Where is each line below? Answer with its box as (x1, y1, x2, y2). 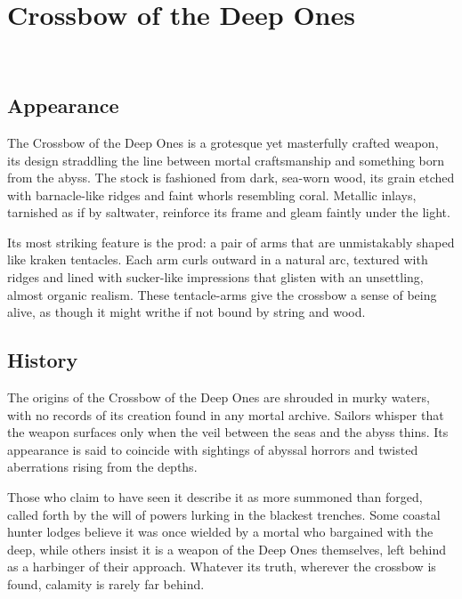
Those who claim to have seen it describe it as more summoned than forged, (7, 488, 423, 506)
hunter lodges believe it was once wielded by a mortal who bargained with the (7, 522, 434, 541)
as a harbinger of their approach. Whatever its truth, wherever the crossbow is (7, 557, 436, 576)
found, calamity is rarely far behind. (7, 575, 205, 593)
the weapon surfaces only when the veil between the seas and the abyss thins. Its (7, 423, 449, 441)
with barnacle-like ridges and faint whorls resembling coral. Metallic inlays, (7, 185, 417, 204)
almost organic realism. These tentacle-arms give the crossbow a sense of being (7, 285, 437, 304)
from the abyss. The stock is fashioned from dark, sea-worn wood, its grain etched (7, 168, 455, 187)
